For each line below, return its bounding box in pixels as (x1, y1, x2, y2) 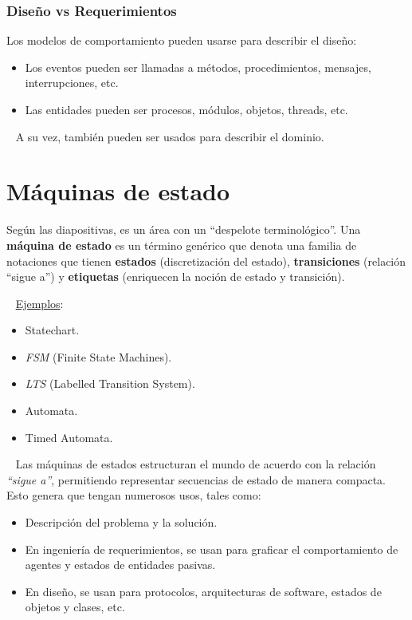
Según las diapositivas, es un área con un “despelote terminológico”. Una (6, 221, 361, 238)
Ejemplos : (15, 294, 64, 311)
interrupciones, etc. (25, 74, 119, 91)
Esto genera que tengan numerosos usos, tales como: (6, 487, 261, 504)
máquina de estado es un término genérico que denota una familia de (6, 236, 357, 253)
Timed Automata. (25, 428, 113, 445)
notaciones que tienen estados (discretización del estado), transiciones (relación (6, 252, 406, 269)
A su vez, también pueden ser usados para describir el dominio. (15, 128, 324, 144)
